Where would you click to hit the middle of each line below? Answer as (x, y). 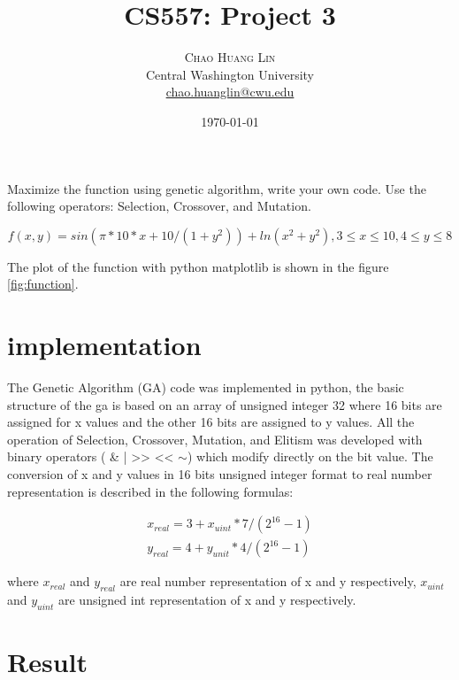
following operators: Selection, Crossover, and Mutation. (159, 206)
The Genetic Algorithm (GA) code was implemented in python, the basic (206, 387)
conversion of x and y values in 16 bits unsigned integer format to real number (220, 473)
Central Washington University (230, 74)
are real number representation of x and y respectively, (268, 581)
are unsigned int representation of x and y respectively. (207, 600)
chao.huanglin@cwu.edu (230, 92)
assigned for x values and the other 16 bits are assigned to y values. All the (211, 422)
